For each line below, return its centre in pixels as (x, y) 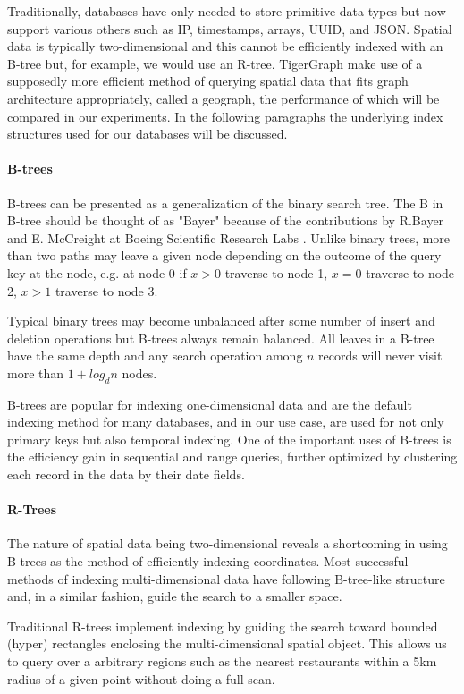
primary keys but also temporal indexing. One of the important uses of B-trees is (229, 439)
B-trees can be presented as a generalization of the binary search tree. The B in (225, 203)
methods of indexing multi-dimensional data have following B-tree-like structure (226, 578)
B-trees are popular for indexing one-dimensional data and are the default (210, 404)
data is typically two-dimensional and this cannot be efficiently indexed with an (225, 46)
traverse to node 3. (106, 290)
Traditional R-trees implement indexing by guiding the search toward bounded (223, 626)
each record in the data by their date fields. (126, 474)
